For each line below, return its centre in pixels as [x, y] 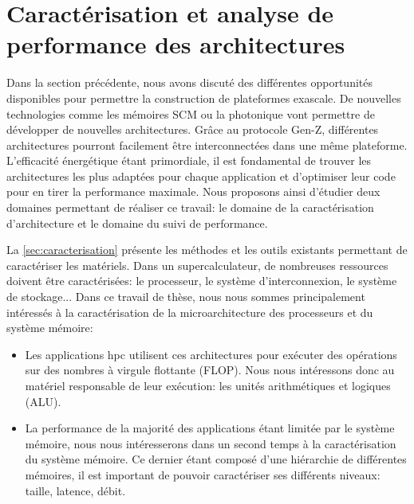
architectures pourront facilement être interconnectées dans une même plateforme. [207, 145]
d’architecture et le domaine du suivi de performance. [137, 223]
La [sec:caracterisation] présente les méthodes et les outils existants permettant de [207, 250]
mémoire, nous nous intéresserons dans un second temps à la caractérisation [211, 443]
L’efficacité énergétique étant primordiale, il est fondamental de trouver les [189, 160]
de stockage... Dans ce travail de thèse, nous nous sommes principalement [186, 297]
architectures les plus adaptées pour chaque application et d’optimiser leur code [201, 176]
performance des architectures [176, 44]
